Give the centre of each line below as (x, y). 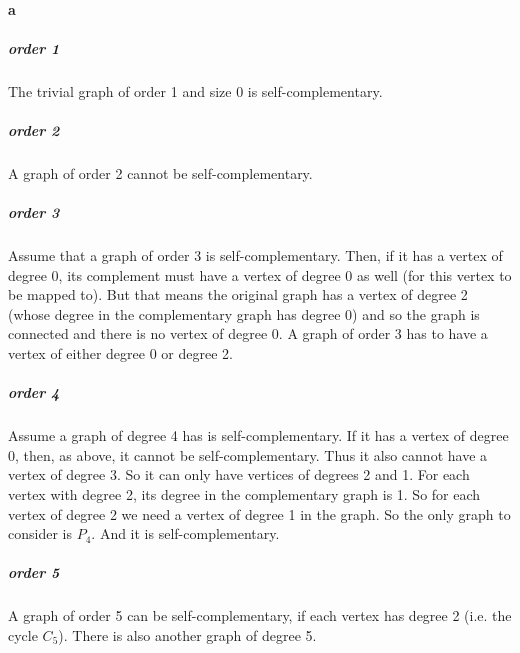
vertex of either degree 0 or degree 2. (120, 353)
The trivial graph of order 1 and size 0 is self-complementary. (195, 90)
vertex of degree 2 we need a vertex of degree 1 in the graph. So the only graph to (259, 513)
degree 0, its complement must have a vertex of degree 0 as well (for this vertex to (260, 274)
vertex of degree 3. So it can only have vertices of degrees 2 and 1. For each (239, 474)
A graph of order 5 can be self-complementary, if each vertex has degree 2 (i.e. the (260, 615)
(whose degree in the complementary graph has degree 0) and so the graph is (244, 313)
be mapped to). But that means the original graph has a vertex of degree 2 (238, 294)
